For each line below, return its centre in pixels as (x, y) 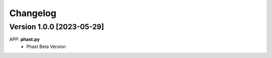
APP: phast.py (24, 39)
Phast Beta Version (46, 46)
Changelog (33, 13)
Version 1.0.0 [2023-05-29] (57, 27)
